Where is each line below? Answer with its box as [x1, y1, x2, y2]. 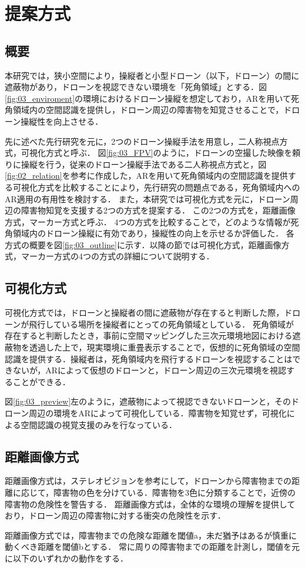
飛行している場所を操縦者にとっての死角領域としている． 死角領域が [29, 318, 294, 330]
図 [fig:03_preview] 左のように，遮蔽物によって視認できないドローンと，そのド [5, 395, 299, 407]
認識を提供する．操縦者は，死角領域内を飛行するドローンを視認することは [5, 352, 293, 365]
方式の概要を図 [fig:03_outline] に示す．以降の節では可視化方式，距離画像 [5, 238, 281, 250]
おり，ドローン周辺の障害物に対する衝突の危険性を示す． [5, 509, 226, 522]
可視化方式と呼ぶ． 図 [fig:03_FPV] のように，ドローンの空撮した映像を [21, 146, 293, 159]
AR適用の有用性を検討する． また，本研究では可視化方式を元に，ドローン [5, 192, 290, 205]
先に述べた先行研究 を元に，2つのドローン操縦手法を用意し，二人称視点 [5, 135, 280, 147]
